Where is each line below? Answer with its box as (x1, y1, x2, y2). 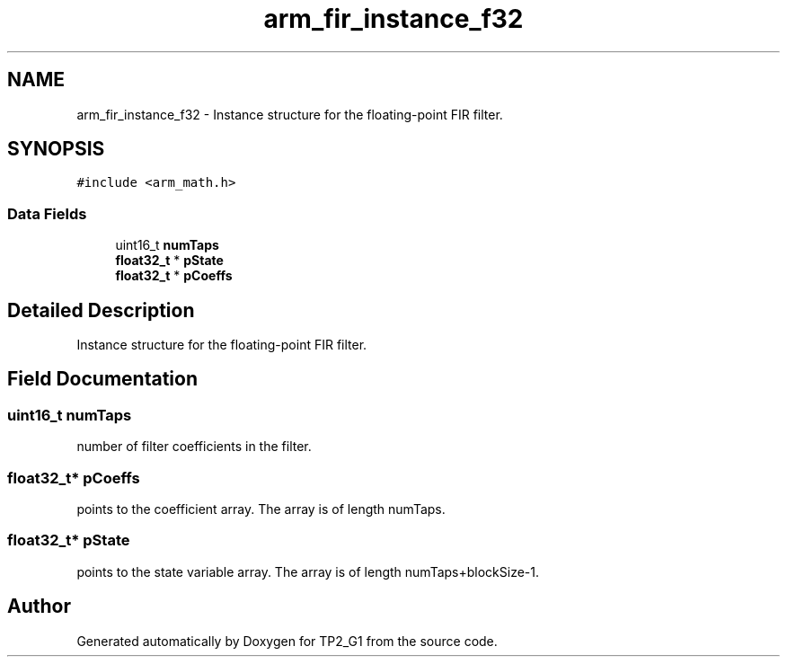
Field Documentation (7, 367, 198, 391)
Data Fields (7, 204, 87, 223)
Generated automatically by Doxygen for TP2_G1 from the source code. (76, 633, 498, 649)
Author (7, 595, 71, 618)
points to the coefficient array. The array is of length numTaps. (76, 501, 446, 517)
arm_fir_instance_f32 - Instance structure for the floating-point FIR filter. (76, 106, 503, 122)
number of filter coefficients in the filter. (76, 438, 312, 455)
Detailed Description (7, 298, 195, 322)
